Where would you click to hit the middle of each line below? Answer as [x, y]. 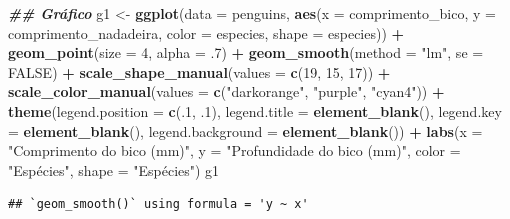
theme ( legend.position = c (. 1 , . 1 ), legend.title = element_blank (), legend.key [255, 110]
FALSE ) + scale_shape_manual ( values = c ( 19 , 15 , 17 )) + [199, 71]
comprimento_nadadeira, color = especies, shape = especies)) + [206, 32]
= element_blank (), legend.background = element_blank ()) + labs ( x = [245, 130]
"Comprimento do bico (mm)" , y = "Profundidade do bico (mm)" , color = [234, 150]
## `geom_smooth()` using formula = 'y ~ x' [158, 204]
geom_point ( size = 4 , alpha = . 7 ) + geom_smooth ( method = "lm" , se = [246, 52]
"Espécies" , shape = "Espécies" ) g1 [114, 169]
